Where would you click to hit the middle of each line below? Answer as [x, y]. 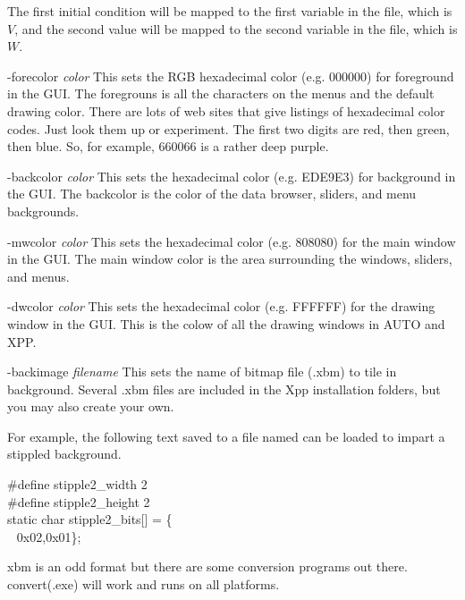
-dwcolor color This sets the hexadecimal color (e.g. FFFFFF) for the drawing [221, 306]
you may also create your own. [91, 406]
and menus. [38, 276]
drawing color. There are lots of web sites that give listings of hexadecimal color [226, 110]
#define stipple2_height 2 [79, 501]
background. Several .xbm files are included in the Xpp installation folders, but [224, 389]
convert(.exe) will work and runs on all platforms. [144, 584]
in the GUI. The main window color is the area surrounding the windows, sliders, [230, 259]
